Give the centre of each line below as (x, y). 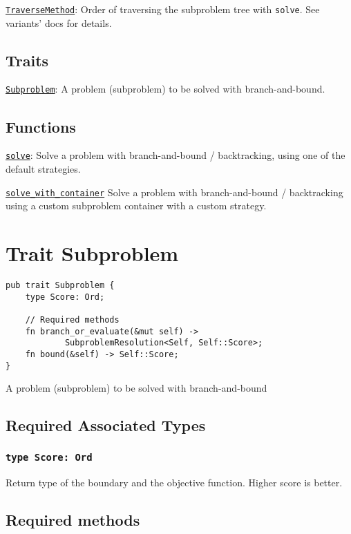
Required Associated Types (106, 425)
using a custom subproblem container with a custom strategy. (136, 206)
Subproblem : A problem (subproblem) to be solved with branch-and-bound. (165, 89)
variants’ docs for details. (59, 22)
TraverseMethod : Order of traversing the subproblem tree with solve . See (163, 9)
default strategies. (43, 168)
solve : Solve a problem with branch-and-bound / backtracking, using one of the (175, 155)
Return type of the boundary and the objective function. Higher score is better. (174, 483)
